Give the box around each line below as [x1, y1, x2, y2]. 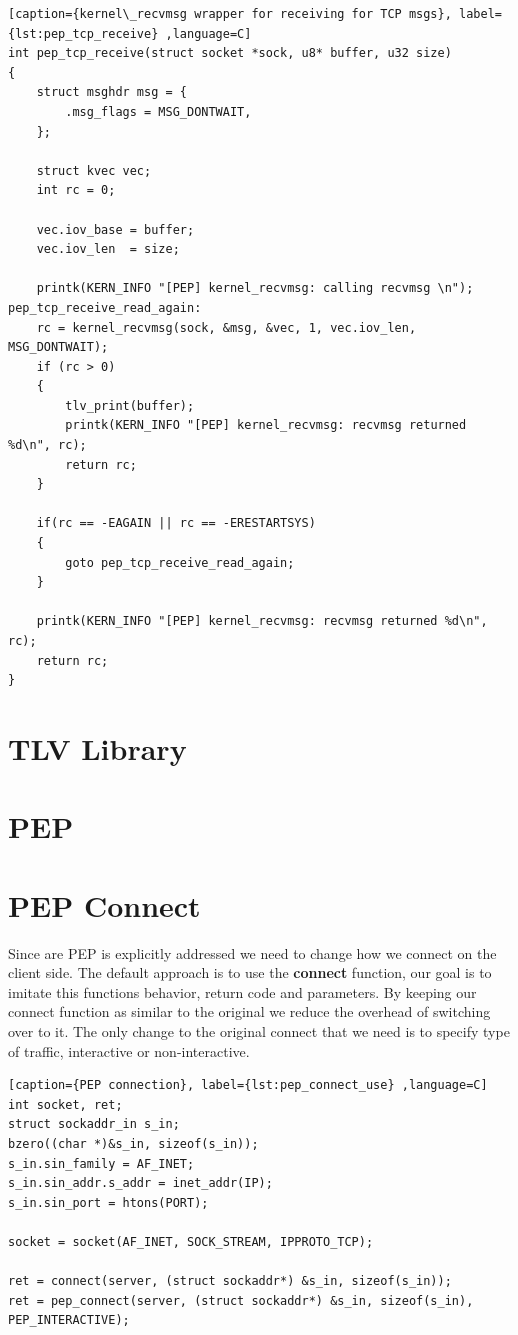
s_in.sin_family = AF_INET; [8, 1156, 195, 1171]
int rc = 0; [36, 183, 116, 198]
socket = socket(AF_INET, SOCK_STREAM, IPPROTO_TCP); [8, 1234, 374, 1249]
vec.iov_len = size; [36, 242, 180, 257]
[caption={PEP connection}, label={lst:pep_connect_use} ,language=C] [8, 1078, 488, 1093]
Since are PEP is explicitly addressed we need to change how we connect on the [8, 942, 497, 963]
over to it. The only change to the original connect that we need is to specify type [8, 1021, 510, 1042]
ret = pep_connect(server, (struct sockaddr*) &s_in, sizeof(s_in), [8, 1293, 474, 1308]
